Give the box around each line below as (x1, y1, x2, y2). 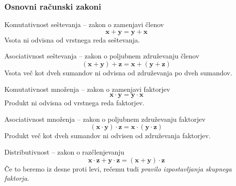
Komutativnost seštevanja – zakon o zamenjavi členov (4, 19, 164, 29)
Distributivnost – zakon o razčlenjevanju (4, 146, 125, 157)
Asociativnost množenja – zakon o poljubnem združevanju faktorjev (4, 114, 205, 124)
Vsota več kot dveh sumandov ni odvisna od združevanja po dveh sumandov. (4, 68, 233, 77)
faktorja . (4, 173, 29, 183)
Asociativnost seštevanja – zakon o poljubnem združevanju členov (4, 51, 200, 61)
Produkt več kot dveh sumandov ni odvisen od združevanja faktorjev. (4, 130, 211, 141)
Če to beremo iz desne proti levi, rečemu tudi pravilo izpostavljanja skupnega (4, 163, 232, 173)
